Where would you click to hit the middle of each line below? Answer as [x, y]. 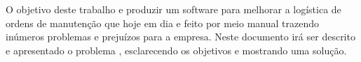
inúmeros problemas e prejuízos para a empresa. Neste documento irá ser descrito [180, 37]
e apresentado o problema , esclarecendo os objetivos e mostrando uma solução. [176, 50]
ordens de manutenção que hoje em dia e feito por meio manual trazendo [163, 23]
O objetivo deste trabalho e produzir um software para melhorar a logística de [173, 9]
